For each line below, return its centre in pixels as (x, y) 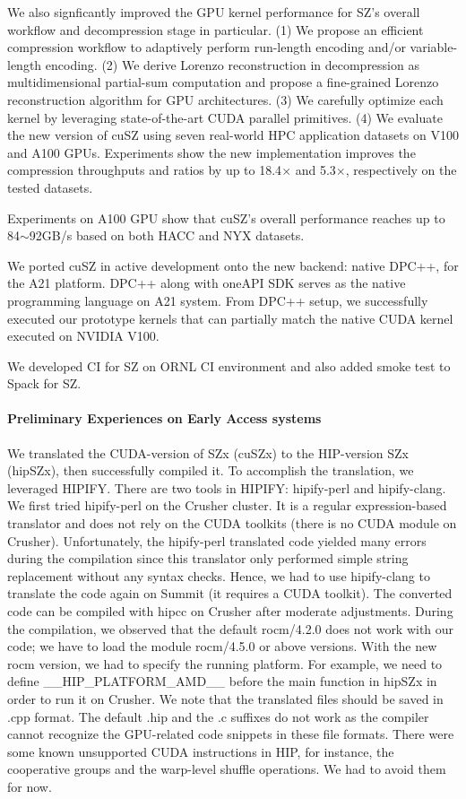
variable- (434, 47)
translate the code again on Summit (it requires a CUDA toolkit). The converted (230, 593)
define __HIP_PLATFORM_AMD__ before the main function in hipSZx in (222, 681)
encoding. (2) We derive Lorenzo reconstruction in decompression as (232, 64)
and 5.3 (315, 170)
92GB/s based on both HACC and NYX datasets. (167, 235)
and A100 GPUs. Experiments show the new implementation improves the (211, 152)
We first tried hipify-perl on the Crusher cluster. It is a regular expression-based (227, 505)
